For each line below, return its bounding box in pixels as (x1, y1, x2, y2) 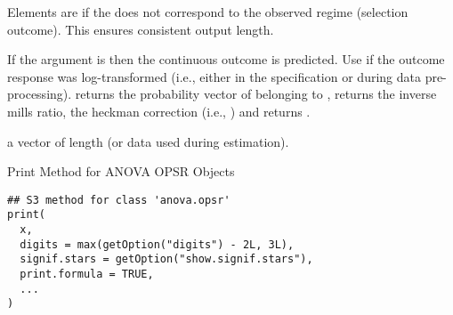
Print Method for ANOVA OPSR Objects (7, 162, 235, 181)
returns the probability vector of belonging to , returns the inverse (75, 85, 437, 103)
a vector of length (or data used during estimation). (7, 132, 289, 150)
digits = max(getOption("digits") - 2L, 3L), (20, 238, 295, 251)
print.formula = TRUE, (20, 268, 154, 281)
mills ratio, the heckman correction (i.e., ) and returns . (7, 101, 311, 120)
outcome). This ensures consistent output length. (7, 20, 274, 38)
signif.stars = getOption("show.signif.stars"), (20, 253, 313, 266)
